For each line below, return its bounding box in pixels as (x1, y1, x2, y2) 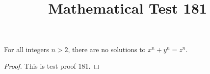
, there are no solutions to (68, 44, 146, 55)
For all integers (4, 44, 49, 55)
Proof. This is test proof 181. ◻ (4, 60, 100, 71)
